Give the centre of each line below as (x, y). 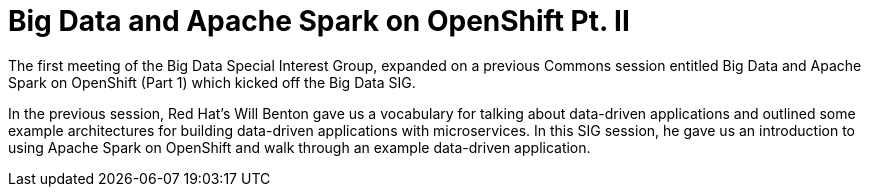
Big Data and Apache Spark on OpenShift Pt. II (319, 21)
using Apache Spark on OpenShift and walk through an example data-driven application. (299, 147)
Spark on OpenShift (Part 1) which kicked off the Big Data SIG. (212, 82)
